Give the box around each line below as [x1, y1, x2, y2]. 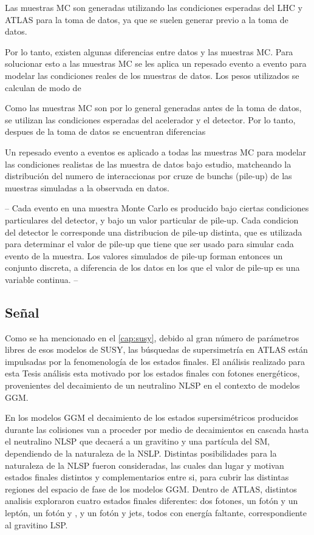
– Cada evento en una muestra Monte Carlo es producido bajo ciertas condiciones [5, 202, 309, 214]
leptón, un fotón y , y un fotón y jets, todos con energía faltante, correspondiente [5, 506, 307, 519]
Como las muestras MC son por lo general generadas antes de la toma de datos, [5, 101, 302, 114]
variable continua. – [5, 273, 78, 285]
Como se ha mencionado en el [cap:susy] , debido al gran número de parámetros [5, 331, 299, 344]
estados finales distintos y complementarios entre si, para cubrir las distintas [5, 471, 289, 483]
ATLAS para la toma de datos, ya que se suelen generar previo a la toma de [5, 13, 288, 26]
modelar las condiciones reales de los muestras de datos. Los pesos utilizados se [5, 69, 299, 81]
